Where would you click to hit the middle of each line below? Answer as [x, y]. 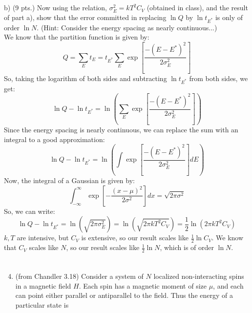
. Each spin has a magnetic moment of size [143, 285]
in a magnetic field [43, 285]
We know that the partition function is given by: [77, 37]
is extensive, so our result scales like [135, 238]
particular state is [42, 305]
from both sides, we [219, 78]
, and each [228, 285]
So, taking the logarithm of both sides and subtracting [85, 78]
